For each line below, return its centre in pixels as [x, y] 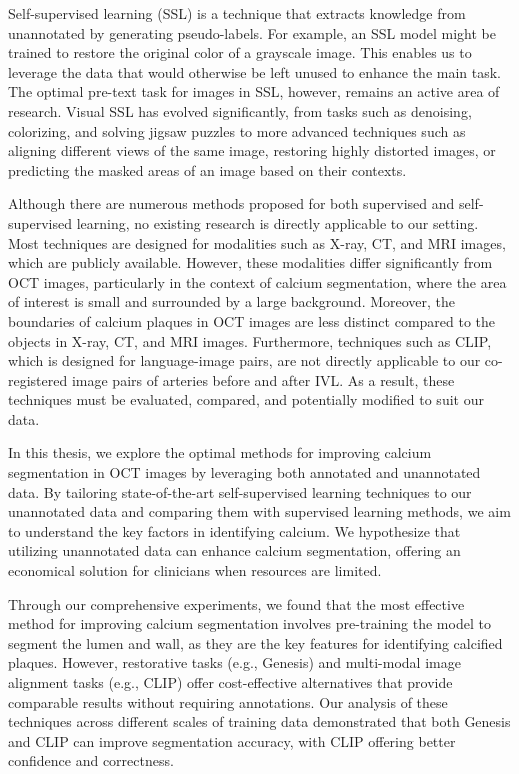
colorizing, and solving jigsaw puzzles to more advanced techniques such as [237, 130]
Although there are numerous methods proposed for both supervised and [231, 203]
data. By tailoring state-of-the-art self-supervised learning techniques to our [240, 491]
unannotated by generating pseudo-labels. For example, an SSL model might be [252, 32]
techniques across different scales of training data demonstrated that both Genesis [259, 721]
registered [38, 379]
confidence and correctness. [91, 760]
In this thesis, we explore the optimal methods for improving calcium [220, 452]
